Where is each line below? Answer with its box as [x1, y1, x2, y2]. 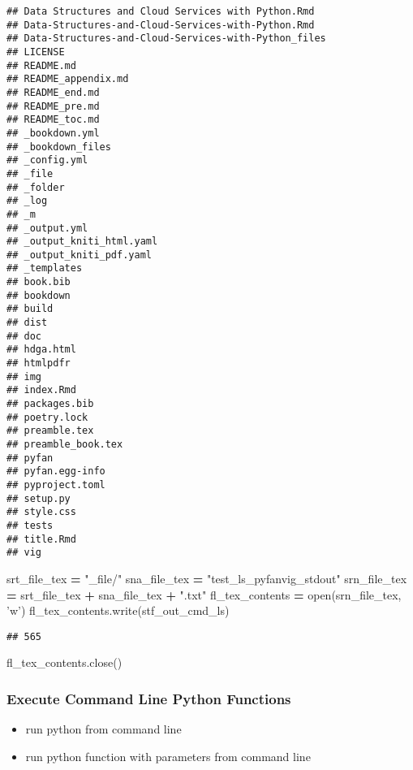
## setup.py [6, 492, 71, 504]
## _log [6, 195, 48, 207]
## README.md [6, 59, 76, 71]
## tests [6, 519, 54, 531]
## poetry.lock [6, 411, 88, 423]
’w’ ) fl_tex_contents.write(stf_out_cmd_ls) [6, 602, 230, 619]
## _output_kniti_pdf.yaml [6, 249, 152, 261]
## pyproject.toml [6, 478, 105, 491]
